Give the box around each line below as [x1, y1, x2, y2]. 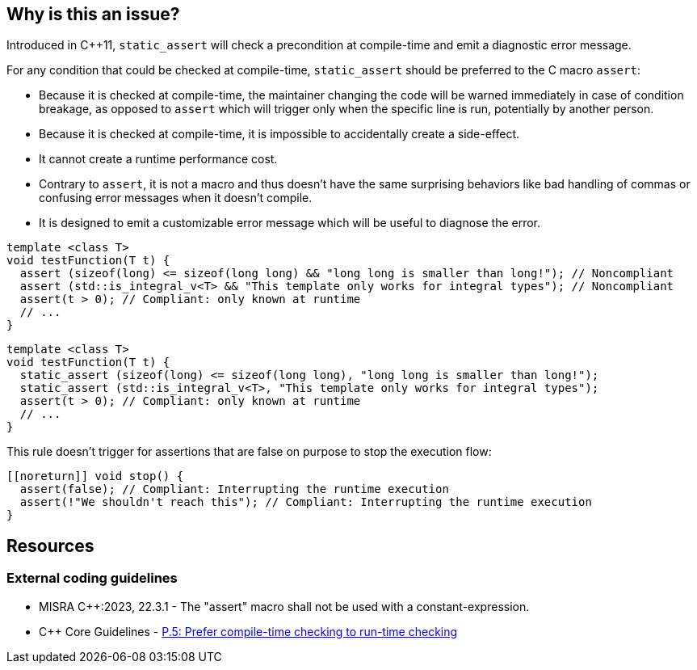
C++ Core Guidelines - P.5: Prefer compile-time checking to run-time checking [39, 624, 458, 638]
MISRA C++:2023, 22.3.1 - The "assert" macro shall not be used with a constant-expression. [39, 599, 530, 613]
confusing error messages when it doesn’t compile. [39, 191, 313, 205]
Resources [6, 535, 94, 556]
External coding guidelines [6, 570, 178, 587]
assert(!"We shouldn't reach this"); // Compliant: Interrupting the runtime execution [19, 495, 592, 509]
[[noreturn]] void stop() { [6, 470, 184, 483]
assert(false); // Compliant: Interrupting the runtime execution [19, 482, 449, 496]
